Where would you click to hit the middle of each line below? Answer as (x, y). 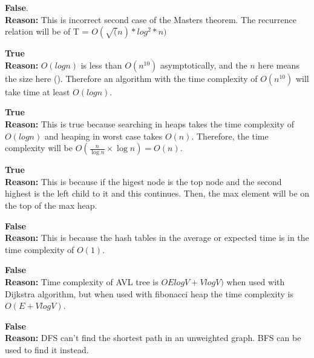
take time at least (38, 91)
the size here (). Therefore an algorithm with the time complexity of (131, 78)
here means (279, 65)
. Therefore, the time (230, 136)
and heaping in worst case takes (103, 136)
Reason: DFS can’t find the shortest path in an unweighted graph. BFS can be (153, 338)
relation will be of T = (47, 31)
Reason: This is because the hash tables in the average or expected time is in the (157, 238)
